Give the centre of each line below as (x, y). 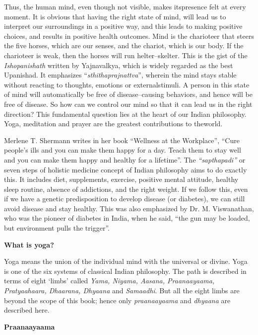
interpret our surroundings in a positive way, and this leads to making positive (123, 26)
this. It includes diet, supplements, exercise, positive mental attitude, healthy (121, 179)
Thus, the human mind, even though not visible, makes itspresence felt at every (125, 6)
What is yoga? (29, 244)
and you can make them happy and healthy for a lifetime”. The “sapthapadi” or (125, 159)
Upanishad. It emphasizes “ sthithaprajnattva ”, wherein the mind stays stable (120, 75)
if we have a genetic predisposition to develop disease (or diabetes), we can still (125, 199)
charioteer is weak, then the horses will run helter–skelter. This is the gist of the (126, 55)
